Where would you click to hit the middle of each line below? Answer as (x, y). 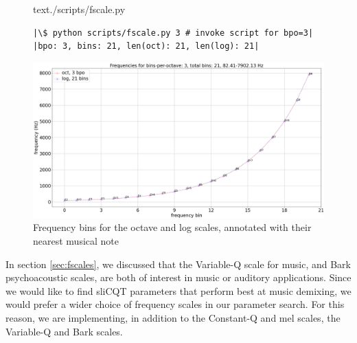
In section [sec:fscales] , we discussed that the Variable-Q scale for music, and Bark (178, 264)
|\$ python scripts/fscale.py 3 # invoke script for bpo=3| (173, 33)
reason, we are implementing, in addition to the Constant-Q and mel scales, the (173, 318)
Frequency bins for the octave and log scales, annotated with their (172, 227)
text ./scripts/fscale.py (79, 9)
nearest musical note (76, 241)
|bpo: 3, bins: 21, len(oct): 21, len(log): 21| (146, 46)
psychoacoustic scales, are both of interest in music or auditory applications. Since (178, 277)
